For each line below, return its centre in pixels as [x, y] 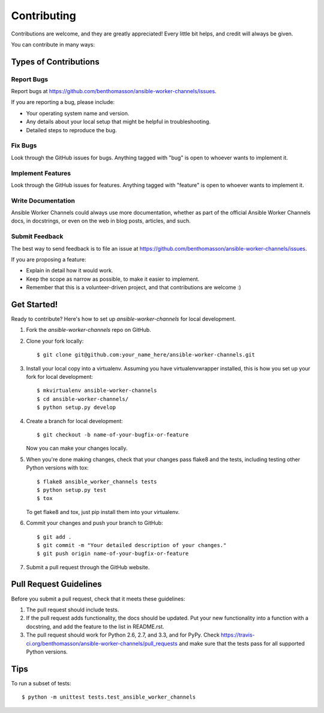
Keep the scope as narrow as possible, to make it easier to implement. [113, 279]
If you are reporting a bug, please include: [63, 102]
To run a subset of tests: [41, 683]
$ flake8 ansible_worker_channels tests [97, 482]
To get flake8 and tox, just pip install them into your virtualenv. [103, 512]
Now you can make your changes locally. [77, 448]
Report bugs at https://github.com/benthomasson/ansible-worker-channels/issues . [114, 91]
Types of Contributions [55, 62]
